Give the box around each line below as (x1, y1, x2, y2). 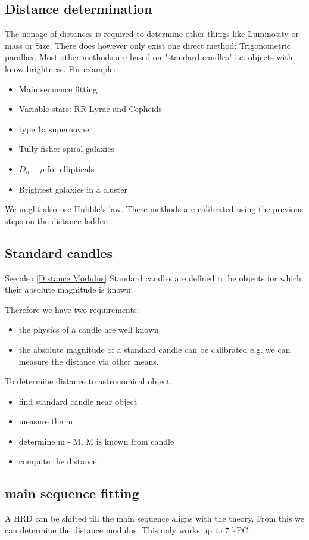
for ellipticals (47, 162, 95, 175)
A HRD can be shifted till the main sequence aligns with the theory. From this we (5, 512, 305, 525)
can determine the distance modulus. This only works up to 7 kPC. (5, 523, 251, 536)
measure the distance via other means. (18, 355, 159, 367)
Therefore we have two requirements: (5, 303, 139, 315)
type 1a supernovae (18, 122, 89, 135)
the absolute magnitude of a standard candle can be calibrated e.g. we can (18, 343, 291, 355)
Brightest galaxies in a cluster (18, 182, 127, 195)
